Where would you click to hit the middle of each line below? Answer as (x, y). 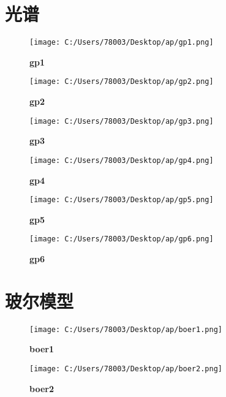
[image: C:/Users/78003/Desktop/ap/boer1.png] (126, 329)
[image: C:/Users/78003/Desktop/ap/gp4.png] (122, 160)
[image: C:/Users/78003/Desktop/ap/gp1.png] (122, 43)
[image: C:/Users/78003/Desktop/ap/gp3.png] (122, 121)
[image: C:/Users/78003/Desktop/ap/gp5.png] (122, 200)
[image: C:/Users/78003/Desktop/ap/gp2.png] (122, 82)
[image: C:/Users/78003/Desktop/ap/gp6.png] (122, 239)
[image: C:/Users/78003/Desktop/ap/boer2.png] (126, 369)
